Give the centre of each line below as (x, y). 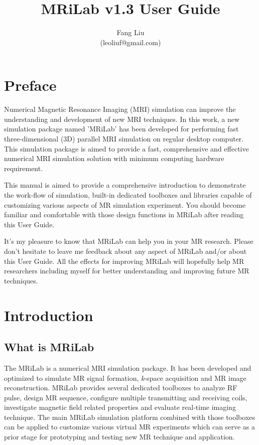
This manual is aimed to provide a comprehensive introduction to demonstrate (125, 185)
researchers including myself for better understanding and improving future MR (127, 271)
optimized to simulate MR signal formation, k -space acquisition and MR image (125, 378)
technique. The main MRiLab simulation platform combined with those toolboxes (130, 417)
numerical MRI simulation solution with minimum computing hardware (114, 158)
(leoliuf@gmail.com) (131, 42)
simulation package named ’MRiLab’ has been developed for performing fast (121, 129)
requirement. (24, 168)
